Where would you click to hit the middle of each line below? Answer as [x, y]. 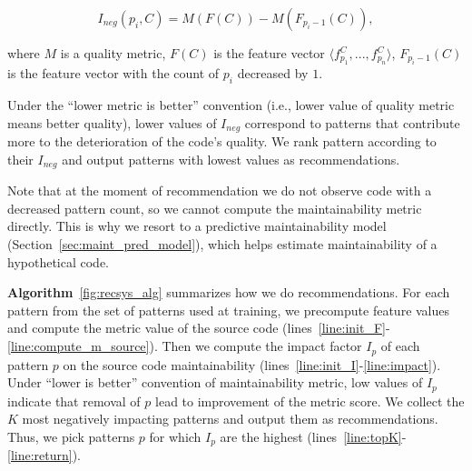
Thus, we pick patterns [71, 436]
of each [400, 346]
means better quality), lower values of [112, 122]
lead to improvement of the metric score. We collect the [310, 401]
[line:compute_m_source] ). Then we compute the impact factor [185, 346]
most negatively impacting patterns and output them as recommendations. [230, 419]
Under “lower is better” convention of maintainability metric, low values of [215, 382]
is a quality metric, [113, 53]
